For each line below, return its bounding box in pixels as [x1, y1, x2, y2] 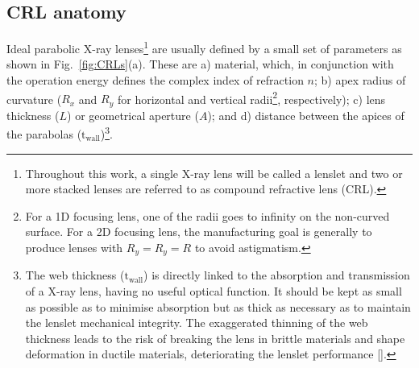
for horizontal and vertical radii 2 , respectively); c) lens [117, 88, 386, 107]
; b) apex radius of [313, 72, 406, 89]
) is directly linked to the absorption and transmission [143, 267, 410, 283]
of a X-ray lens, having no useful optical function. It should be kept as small [25, 283, 402, 300]
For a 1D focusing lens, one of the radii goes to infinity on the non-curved [25, 207, 390, 224]
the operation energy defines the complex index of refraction [6, 72, 304, 89]
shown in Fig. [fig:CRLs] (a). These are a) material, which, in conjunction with [6, 56, 394, 72]
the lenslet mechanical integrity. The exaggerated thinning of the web [25, 314, 368, 331]
